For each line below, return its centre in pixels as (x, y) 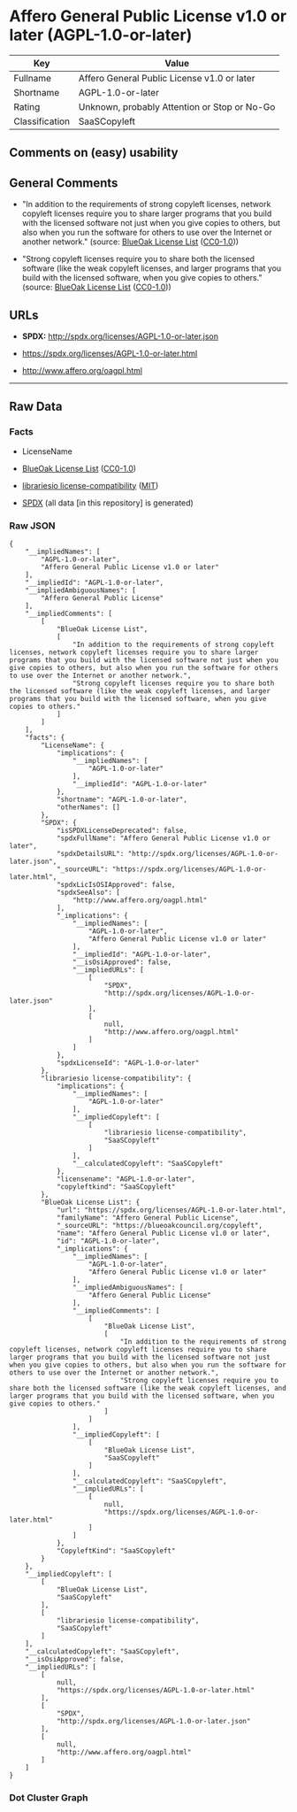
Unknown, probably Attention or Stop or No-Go (177, 106)
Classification (42, 121)
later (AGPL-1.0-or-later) (101, 35)
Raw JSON (32, 526)
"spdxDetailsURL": (90, 853)
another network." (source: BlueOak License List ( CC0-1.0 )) (130, 242)
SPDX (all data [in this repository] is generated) (108, 503)
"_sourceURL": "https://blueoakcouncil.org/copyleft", (160, 1225)
